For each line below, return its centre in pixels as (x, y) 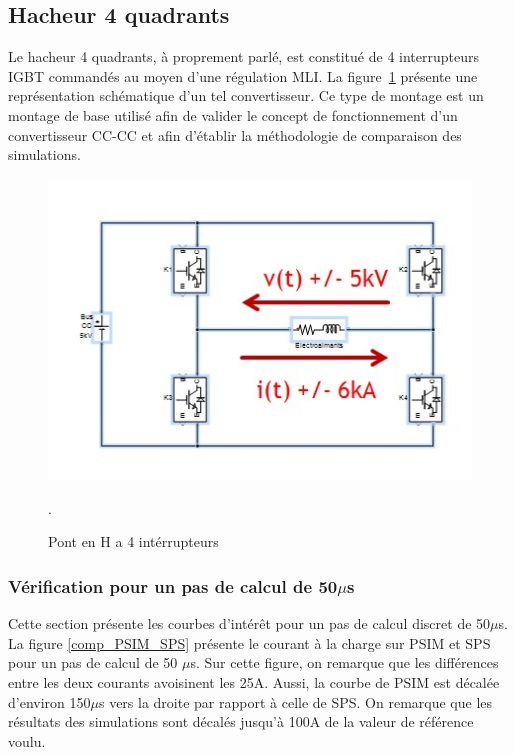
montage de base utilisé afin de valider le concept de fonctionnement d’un (233, 114)
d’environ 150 (49, 701)
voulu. (27, 740)
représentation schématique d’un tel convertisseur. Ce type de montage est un (246, 95)
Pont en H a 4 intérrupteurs (133, 541)
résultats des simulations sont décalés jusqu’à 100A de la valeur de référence (241, 721)
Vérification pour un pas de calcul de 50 (173, 585)
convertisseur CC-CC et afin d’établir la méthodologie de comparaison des (235, 134)
